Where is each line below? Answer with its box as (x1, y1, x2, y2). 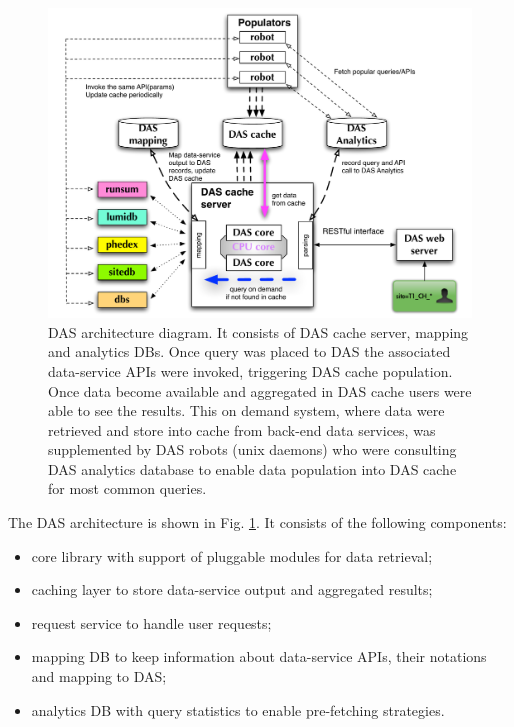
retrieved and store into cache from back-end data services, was (48, 419, 436, 440)
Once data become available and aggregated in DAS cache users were (48, 380, 472, 401)
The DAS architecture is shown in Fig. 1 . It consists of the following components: (8, 512, 507, 533)
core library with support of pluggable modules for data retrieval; (31, 545, 433, 566)
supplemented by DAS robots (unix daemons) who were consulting (48, 439, 457, 460)
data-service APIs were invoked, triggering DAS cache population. (48, 360, 453, 381)
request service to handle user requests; (31, 612, 272, 633)
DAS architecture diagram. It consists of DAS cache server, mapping (48, 321, 469, 342)
